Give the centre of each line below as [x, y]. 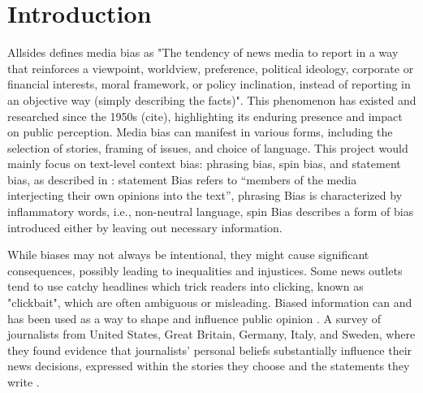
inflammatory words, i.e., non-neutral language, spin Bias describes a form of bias [211, 212]
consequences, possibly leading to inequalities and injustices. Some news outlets [205, 270]
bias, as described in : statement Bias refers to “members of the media [182, 179]
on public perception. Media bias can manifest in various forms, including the [200, 132]
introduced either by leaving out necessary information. [145, 227]
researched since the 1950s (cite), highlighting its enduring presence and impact [205, 116]
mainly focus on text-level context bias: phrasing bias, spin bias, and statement [204, 164]
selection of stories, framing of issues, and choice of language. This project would [208, 147]
